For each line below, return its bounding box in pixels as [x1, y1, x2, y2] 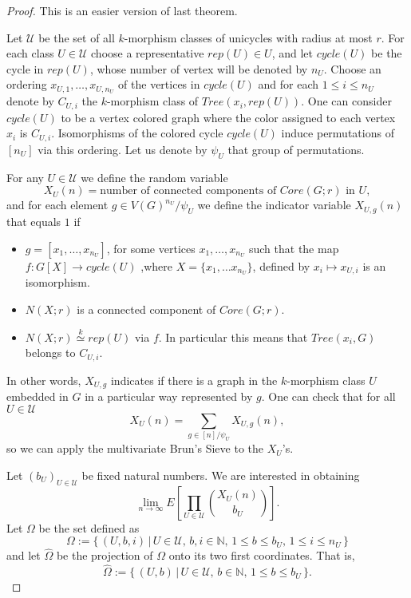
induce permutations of [281, 125, 394, 141]
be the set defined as [38, 519, 140, 536]
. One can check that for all [261, 388, 396, 405]
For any [6, 168, 44, 185]
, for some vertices [106, 240, 196, 256]
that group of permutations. [227, 141, 365, 157]
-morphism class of [106, 93, 199, 109]
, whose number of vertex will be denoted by [89, 60, 308, 77]
